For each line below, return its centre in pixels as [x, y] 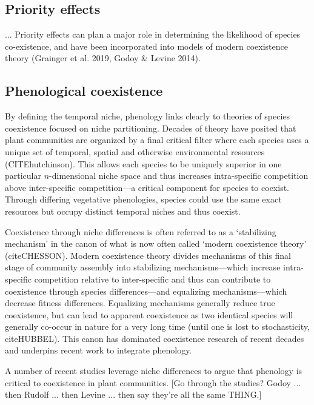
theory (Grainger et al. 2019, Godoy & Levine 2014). [103, 58]
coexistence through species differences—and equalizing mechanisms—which [146, 291]
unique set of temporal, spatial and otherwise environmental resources [135, 151]
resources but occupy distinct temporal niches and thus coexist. [123, 211]
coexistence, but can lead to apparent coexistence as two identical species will [149, 314]
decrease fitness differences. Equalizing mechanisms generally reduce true [140, 303]
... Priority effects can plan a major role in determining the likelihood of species [153, 34]
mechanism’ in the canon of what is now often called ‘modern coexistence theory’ [156, 243]
